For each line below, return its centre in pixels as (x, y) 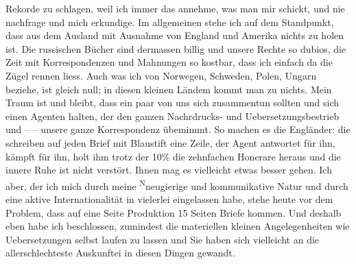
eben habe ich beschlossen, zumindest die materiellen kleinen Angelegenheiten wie (178, 226)
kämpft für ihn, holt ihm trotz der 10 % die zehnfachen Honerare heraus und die (173, 156)
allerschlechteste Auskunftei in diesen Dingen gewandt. (120, 253)
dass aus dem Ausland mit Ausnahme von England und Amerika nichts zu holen (175, 35)
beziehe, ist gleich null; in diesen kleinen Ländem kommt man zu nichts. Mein (169, 89)
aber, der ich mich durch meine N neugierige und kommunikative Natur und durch (177, 184)
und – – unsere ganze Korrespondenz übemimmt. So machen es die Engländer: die (178, 129)
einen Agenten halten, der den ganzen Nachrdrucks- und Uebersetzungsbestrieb (173, 116)
